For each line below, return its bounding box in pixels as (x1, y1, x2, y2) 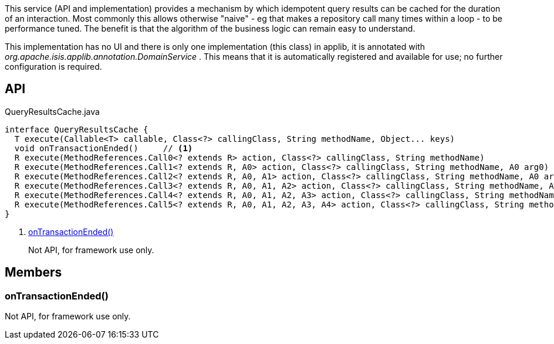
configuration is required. (5, 62, 102, 71)
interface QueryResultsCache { (5, 124, 148, 134)
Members (5, 265, 62, 280)
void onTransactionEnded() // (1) (14, 143, 193, 153)
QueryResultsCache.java (5, 106, 100, 117)
